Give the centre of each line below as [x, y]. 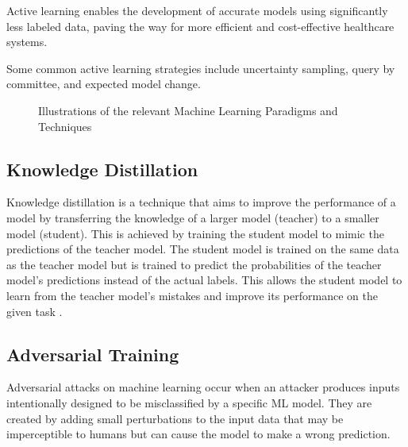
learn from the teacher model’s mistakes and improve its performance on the [192, 295]
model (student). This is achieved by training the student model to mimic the [195, 233]
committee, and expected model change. [104, 84]
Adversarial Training [93, 354]
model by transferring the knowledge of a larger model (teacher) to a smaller [193, 217]
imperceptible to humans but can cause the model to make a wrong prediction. [198, 434]
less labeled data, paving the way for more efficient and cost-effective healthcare [200, 26]
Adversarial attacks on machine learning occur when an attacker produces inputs [203, 387]
